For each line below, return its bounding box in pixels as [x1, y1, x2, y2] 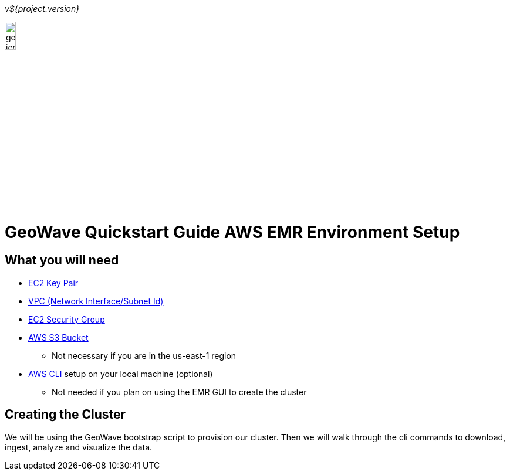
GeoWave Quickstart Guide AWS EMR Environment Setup [5, 222, 460, 242]
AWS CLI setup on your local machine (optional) [28, 368, 213, 379]
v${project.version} [5, 4, 80, 13]
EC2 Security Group [28, 314, 105, 324]
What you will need [5, 253, 119, 268]
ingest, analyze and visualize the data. [5, 442, 153, 452]
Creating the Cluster [5, 407, 126, 422]
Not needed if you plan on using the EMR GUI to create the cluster [52, 386, 307, 397]
